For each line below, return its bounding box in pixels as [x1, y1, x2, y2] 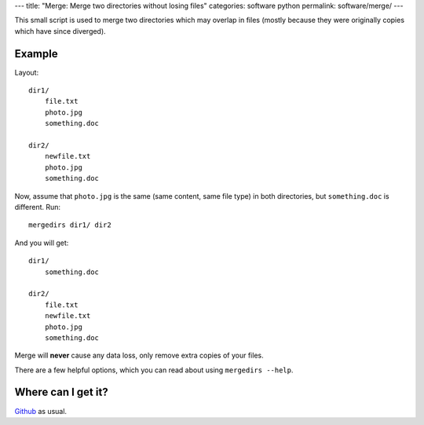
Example [14, 47, 58, 60]
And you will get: [14, 238, 69, 247]
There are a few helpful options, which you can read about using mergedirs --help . [14, 365, 294, 375]
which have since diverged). [14, 26, 106, 35]
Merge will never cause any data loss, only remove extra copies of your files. [14, 350, 264, 361]
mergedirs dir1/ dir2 [28, 221, 111, 229]
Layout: [14, 68, 39, 77]
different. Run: [14, 202, 61, 211]
